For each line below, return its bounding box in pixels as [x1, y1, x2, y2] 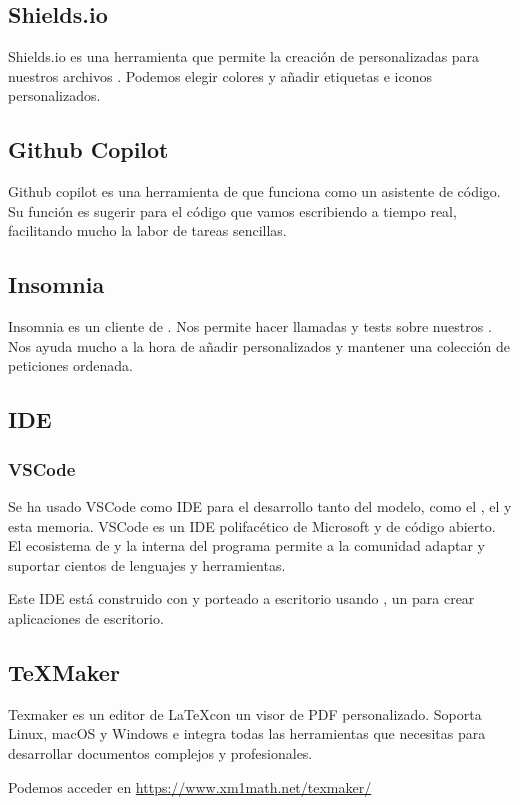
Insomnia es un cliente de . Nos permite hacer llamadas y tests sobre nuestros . [8, 316, 492, 337]
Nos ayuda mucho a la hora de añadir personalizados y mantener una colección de [8, 335, 511, 356]
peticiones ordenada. [8, 355, 133, 376]
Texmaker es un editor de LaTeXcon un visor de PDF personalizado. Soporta [8, 703, 482, 724]
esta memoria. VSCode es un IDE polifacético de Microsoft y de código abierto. [8, 515, 496, 536]
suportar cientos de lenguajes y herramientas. [8, 554, 286, 575]
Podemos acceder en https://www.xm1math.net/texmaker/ [8, 776, 372, 797]
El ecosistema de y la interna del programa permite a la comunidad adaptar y [8, 535, 485, 556]
